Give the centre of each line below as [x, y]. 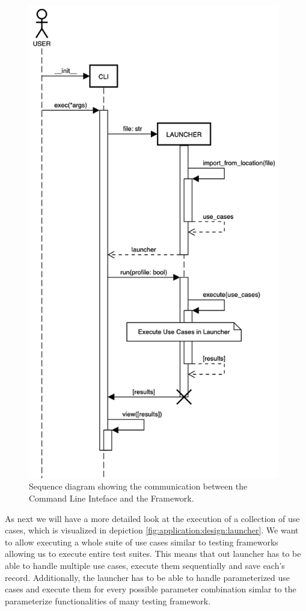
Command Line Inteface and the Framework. [112, 498]
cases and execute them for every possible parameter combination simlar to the [151, 589]
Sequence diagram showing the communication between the [138, 486]
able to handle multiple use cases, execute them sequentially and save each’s [145, 566]
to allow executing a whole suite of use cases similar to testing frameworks [142, 542]
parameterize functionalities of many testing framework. [108, 600]
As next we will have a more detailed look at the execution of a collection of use [152, 518]
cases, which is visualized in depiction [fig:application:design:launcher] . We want [152, 530]
